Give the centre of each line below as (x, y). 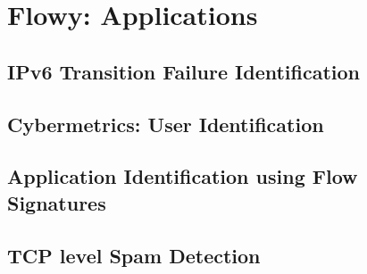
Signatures (57, 202)
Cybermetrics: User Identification (166, 124)
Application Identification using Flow (183, 176)
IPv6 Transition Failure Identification (184, 71)
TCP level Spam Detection (134, 255)
